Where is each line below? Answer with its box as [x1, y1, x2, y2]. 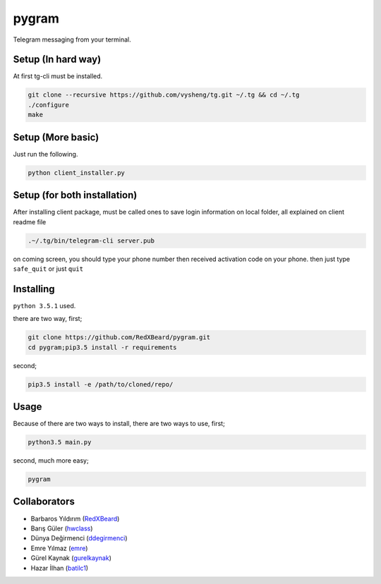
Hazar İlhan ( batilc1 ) [30, 564, 88, 572]
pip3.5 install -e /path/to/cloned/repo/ [28, 380, 174, 388]
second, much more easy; [13, 456, 89, 465]
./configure [28, 101, 70, 109]
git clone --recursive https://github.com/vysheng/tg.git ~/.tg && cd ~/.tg [28, 91, 300, 99]
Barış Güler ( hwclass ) [30, 524, 93, 533]
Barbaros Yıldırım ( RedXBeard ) [30, 514, 120, 523]
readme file [13, 217, 47, 226]
